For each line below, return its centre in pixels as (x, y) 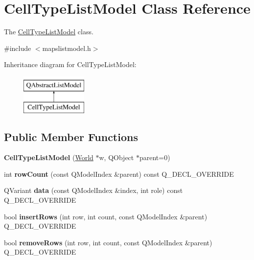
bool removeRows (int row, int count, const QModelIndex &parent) (108, 242)
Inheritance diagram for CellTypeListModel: (70, 64)
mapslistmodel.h (67, 48)
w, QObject (116, 157)
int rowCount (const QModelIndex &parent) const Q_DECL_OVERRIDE (119, 174)
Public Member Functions (71, 137)
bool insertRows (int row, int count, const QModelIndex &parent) (106, 216)
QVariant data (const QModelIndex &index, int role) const (93, 190)
